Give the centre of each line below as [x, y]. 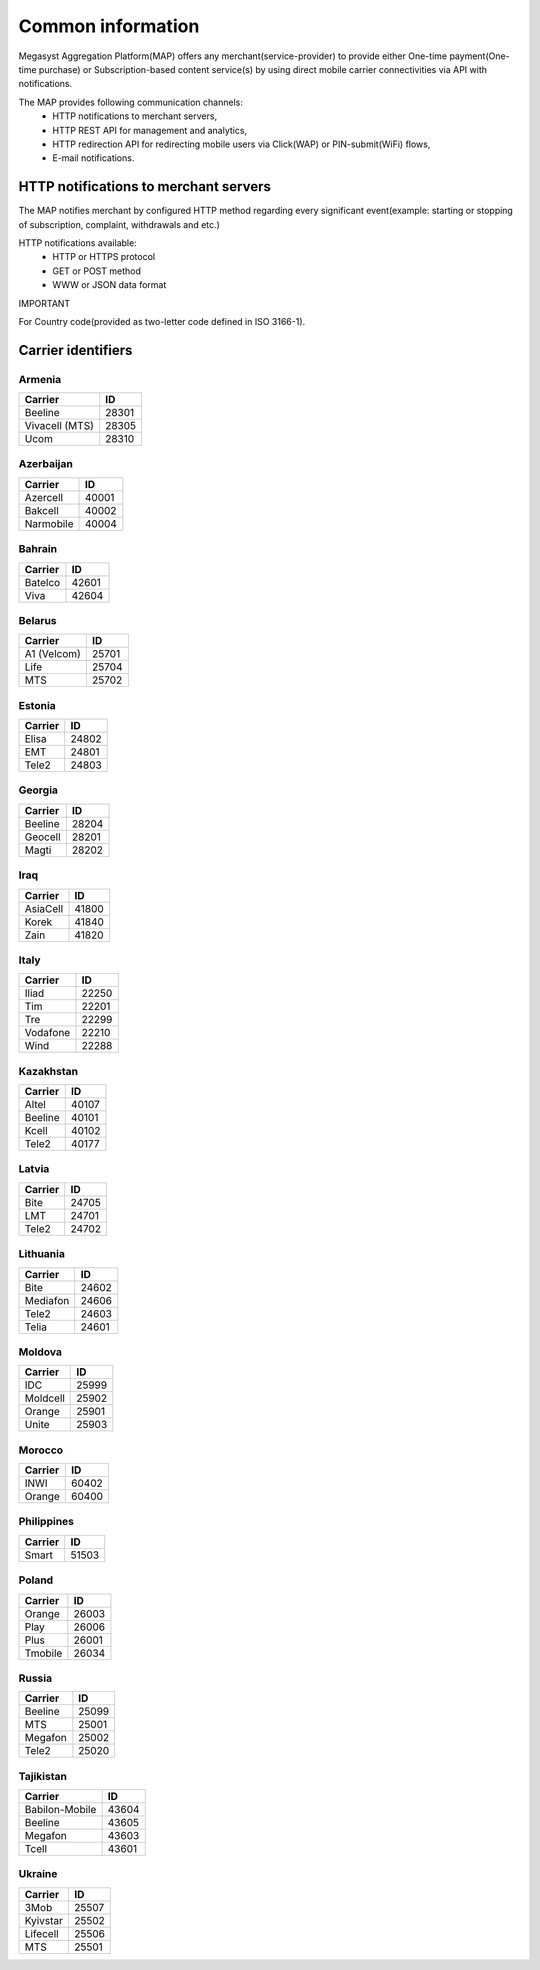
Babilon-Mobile [60, 1810]
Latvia [34, 1169]
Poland [36, 1580]
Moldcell [44, 1398]
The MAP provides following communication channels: [131, 102]
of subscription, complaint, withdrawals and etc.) [119, 224]
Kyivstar [44, 1920]
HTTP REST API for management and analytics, [150, 130]
